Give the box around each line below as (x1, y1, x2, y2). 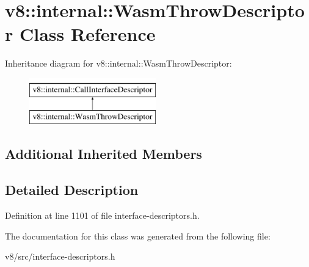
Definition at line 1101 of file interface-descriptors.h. (5, 209, 200, 222)
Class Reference (19, 21, 156, 46)
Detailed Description (5, 180, 139, 199)
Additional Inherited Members (5, 144, 202, 163)
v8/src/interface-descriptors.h (5, 250, 115, 263)
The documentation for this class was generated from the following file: (5, 229, 271, 242)
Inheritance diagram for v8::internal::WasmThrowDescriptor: (5, 57, 232, 70)
